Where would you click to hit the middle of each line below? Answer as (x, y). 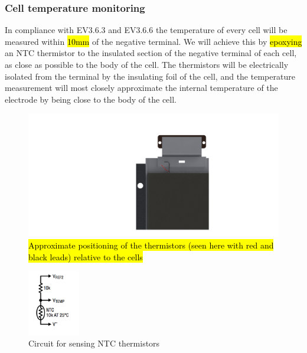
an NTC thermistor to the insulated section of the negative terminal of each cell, (151, 53)
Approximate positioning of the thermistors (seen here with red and (151, 245)
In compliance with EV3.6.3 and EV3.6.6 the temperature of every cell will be (146, 30)
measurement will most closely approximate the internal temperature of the (141, 88)
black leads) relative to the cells (86, 256)
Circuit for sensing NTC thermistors (94, 343)
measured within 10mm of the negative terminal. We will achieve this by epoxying (153, 41)
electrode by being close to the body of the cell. (91, 99)
